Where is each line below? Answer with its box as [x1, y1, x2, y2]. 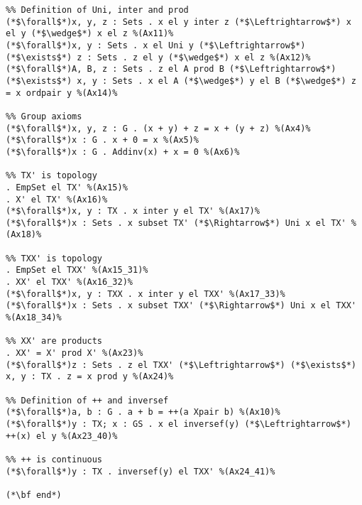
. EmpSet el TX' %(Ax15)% [6, 182, 128, 192]
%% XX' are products [6, 336, 103, 347]
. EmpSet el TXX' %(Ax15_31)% [6, 265, 148, 276]
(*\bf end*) [6, 489, 62, 500]
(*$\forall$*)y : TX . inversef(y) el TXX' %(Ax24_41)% [6, 466, 275, 477]
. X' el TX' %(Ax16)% [6, 194, 108, 205]
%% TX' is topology [6, 170, 97, 181]
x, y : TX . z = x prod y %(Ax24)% [6, 371, 174, 382]
